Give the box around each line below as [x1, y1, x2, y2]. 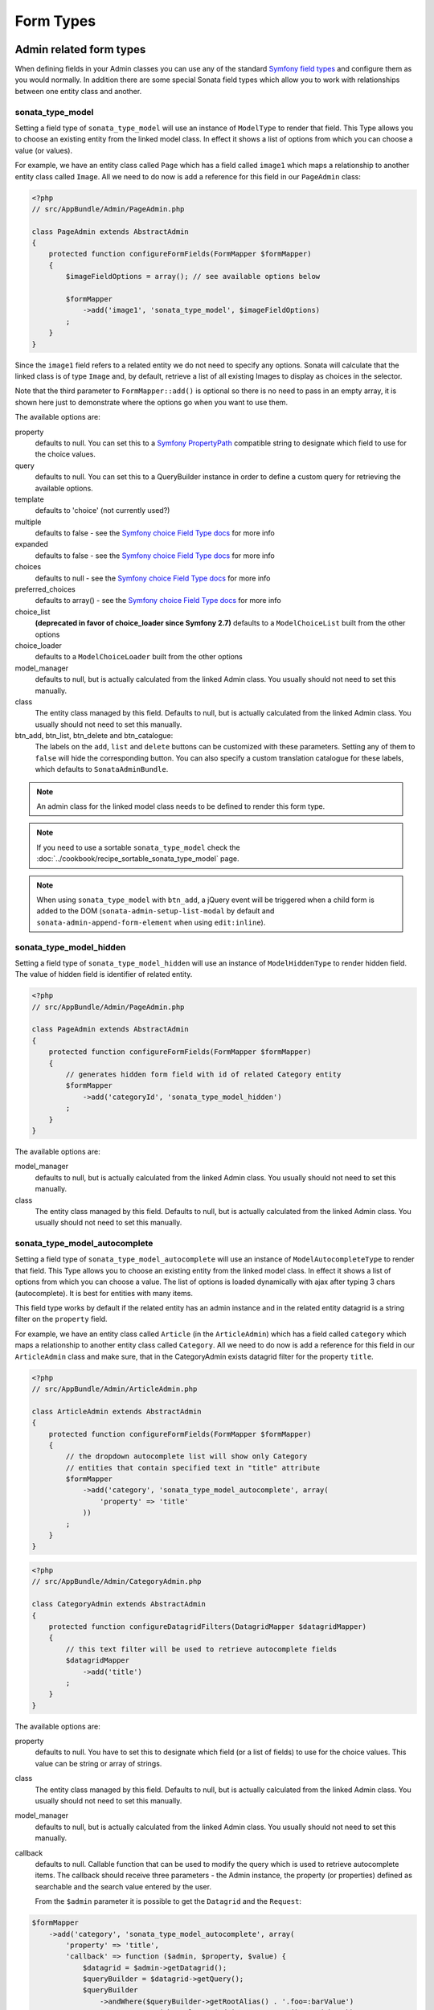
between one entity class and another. [14, 86, 142, 96]
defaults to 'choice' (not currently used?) [35, 506, 170, 515]
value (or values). [14, 146, 73, 155]
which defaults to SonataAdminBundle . [35, 765, 169, 774]
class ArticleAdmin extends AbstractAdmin [31, 1407, 202, 1416]
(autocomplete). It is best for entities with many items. [14, 1288, 193, 1298]
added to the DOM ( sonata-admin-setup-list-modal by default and [36, 906, 275, 916]
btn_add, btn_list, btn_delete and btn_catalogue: [14, 731, 174, 740]
